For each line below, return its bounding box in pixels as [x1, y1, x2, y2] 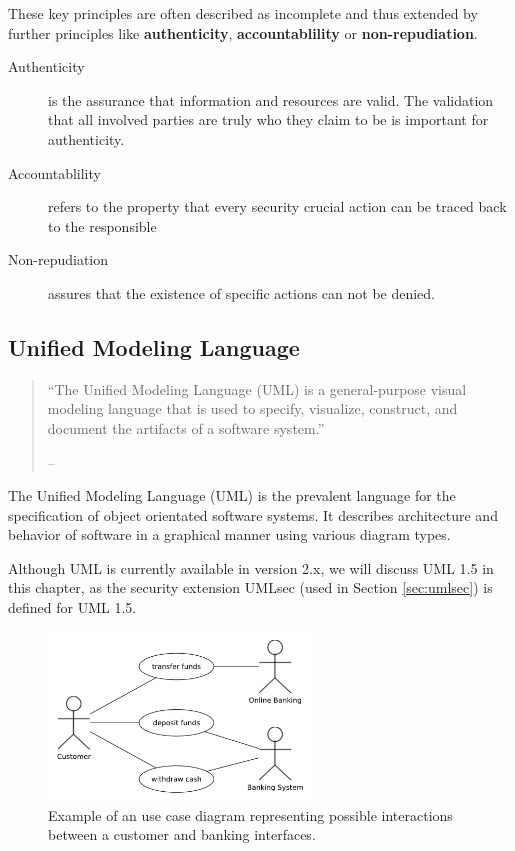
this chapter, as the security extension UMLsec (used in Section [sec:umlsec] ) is [8, 577, 493, 598]
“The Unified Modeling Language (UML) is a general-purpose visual [47, 378, 467, 399]
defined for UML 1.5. [8, 597, 137, 618]
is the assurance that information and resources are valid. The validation [48, 89, 494, 110]
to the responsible [48, 215, 157, 236]
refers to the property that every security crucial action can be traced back [48, 196, 507, 217]
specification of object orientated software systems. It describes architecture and [8, 504, 498, 525]
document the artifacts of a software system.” [47, 417, 325, 438]
